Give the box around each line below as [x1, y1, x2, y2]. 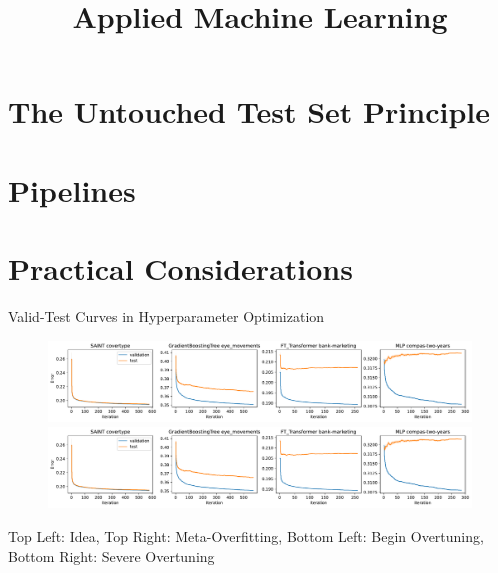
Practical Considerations [8, 248, 353, 289]
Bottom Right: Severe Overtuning [8, 545, 215, 566]
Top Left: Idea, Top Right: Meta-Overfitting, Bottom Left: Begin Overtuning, [8, 525, 484, 546]
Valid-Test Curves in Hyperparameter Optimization [8, 306, 325, 327]
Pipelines [8, 169, 136, 210]
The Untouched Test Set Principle [8, 91, 490, 132]
